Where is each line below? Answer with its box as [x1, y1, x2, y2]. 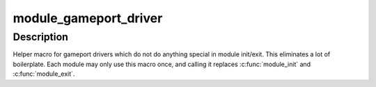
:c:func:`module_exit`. [13, 70, 75, 78]
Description [13, 31, 69, 43]
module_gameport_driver [13, 10, 163, 26]
